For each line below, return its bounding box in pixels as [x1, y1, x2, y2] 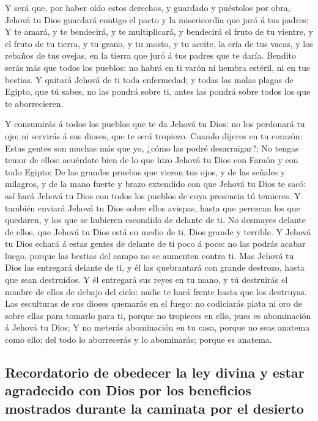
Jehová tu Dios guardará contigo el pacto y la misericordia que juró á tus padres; [5, 13, 309, 26]
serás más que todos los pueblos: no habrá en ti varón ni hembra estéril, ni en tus [5, 60, 310, 73]
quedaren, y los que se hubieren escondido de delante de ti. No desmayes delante [5, 213, 306, 226]
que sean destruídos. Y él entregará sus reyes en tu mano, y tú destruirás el [5, 273, 288, 286]
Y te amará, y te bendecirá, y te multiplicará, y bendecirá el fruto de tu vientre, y [5, 25, 313, 38]
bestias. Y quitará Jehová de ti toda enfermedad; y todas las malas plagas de [5, 73, 294, 86]
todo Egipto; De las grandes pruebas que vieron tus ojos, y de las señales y [5, 165, 286, 178]
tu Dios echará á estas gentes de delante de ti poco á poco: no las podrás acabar [5, 237, 306, 250]
